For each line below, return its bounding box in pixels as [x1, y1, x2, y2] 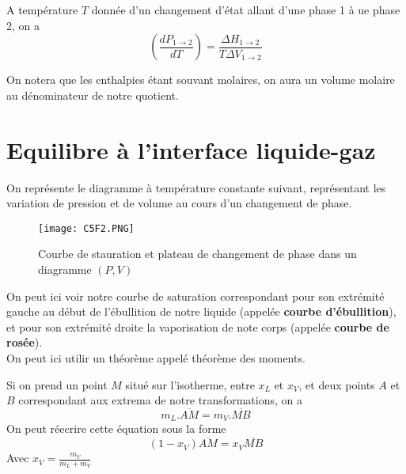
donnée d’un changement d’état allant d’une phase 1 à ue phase [91, 2, 400, 17]
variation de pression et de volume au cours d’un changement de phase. [6, 195, 352, 211]
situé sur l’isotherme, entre [125, 376, 255, 392]
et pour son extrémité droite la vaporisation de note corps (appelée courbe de [6, 318, 389, 335]
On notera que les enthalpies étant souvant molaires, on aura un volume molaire [6, 71, 395, 88]
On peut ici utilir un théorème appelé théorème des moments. [6, 349, 305, 366]
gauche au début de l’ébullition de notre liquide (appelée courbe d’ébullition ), [6, 303, 397, 320]
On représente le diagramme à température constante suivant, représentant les [6, 179, 386, 195]
